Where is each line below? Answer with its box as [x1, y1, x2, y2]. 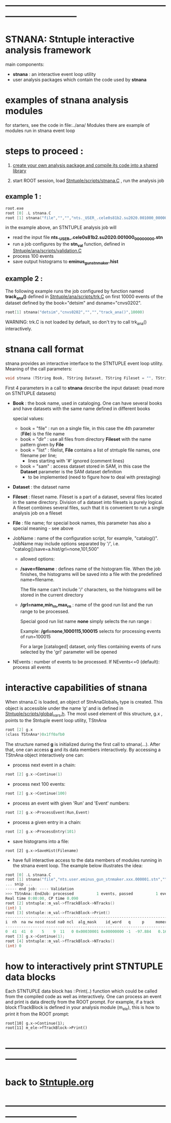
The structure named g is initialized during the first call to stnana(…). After [5, 741, 160, 747]
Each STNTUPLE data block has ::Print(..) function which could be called [5, 988, 158, 994]
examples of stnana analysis [5, 94, 129, 106]
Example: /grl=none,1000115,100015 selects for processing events [20, 628, 161, 634]
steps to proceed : [5, 145, 84, 157]
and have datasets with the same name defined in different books [12, 405, 150, 412]
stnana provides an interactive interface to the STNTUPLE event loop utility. [5, 360, 164, 366]
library [12, 168, 26, 174]
